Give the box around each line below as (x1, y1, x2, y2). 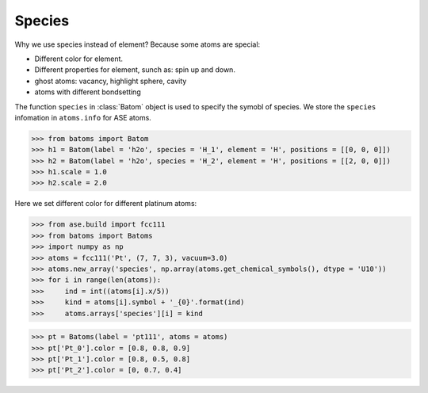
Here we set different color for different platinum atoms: (14, 199, 197, 208)
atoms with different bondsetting (34, 87, 142, 97)
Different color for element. (34, 54, 123, 63)
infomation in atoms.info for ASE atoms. (14, 113, 152, 122)
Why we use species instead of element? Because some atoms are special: (14, 40, 261, 49)
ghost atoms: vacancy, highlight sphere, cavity (34, 76, 187, 86)
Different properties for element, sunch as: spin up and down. (34, 65, 235, 74)
